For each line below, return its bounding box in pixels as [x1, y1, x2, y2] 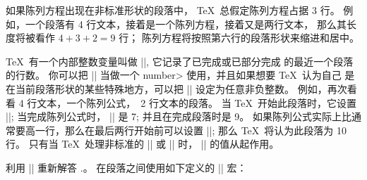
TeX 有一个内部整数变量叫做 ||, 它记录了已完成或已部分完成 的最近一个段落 [6, 53, 354, 68]
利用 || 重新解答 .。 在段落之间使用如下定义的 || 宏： [6, 160, 247, 174]
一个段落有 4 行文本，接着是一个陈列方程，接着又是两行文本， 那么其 [25, 16, 347, 31]
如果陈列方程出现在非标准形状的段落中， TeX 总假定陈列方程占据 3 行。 [6, 3, 340, 17]
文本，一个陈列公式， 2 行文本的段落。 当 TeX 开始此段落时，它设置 [37, 95, 356, 110]
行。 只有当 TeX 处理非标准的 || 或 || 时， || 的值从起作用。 [6, 136, 279, 151]
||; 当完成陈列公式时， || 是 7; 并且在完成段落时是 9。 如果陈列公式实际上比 [6, 109, 351, 124]
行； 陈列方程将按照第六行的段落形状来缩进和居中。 [119, 30, 359, 45]
